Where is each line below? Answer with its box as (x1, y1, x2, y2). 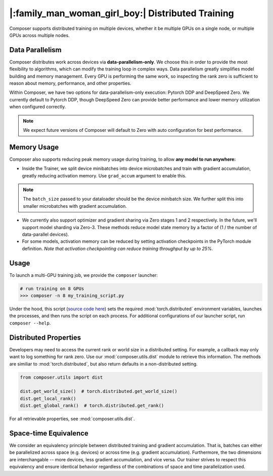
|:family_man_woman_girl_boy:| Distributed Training (9, 8, 235, 19)
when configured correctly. (9, 104, 66, 110)
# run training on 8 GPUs (20, 285, 84, 291)
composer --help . (9, 320, 51, 326)
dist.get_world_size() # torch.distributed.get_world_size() (20, 388, 177, 394)
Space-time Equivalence (9, 429, 88, 437)
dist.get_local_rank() (20, 395, 76, 401)
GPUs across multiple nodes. (9, 32, 70, 38)
